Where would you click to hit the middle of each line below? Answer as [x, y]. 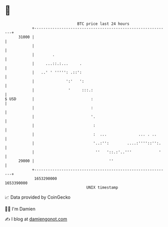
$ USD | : [49, 99]
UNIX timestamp [102, 187]
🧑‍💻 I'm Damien [20, 209]
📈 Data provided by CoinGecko [38, 197]
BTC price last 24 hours [103, 24]
